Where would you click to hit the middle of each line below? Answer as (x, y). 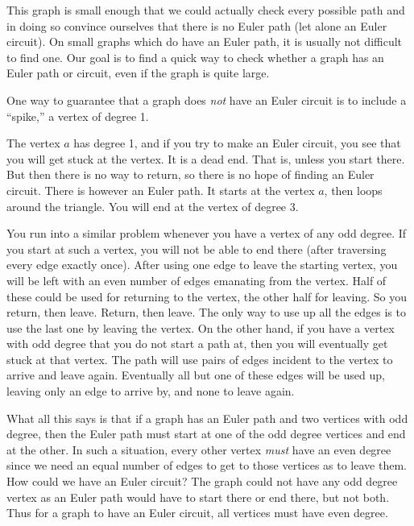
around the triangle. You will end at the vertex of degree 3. (153, 206)
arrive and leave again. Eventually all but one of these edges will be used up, (196, 375)
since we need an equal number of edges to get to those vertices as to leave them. (207, 465)
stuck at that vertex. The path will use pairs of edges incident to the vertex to (200, 359)
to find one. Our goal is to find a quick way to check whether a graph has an (195, 57)
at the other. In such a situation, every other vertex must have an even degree (199, 449)
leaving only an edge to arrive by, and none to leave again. (151, 391)
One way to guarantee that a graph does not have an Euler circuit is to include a (207, 99)
